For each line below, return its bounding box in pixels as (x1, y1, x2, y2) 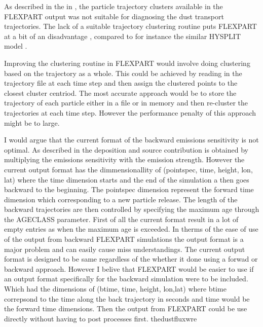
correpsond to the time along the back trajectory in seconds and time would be (4, 293, 250, 304)
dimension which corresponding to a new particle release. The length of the (4, 194, 238, 204)
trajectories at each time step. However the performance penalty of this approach (4, 107, 256, 118)
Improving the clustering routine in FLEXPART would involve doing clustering (4, 57, 250, 68)
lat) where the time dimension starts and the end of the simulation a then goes (4, 174, 249, 185)
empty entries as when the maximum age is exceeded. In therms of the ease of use (4, 224, 258, 234)
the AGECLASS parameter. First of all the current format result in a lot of (4, 213, 239, 224)
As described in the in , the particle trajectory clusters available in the (4, 1, 223, 11)
